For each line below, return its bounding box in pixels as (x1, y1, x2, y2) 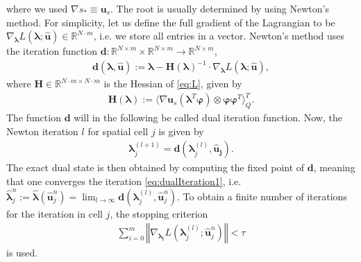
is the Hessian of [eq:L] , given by (103, 76, 242, 91)
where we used (6, 1, 68, 15)
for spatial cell (87, 123, 149, 138)
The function (6, 110, 61, 125)
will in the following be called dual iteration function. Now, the (74, 110, 342, 125)
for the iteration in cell (6, 206, 103, 220)
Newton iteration (6, 123, 78, 138)
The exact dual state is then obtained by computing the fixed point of (6, 160, 305, 175)
